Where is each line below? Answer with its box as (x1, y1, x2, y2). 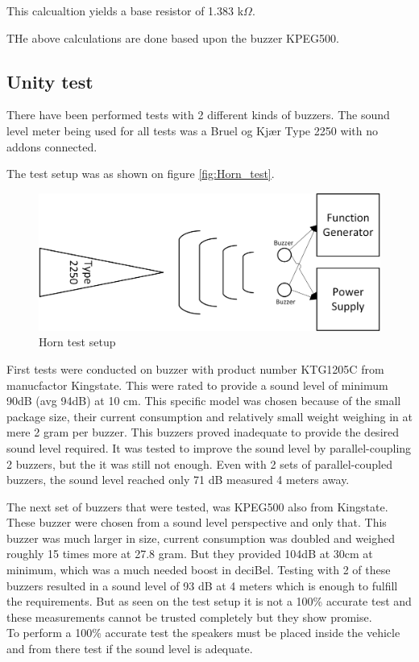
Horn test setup (39, 333, 116, 350)
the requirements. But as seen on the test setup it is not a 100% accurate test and (6, 593, 412, 610)
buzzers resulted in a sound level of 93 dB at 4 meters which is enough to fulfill (6, 577, 398, 594)
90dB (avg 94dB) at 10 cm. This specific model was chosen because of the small (6, 392, 401, 409)
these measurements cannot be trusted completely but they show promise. (6, 608, 372, 625)
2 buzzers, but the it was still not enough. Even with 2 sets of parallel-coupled (6, 455, 392, 472)
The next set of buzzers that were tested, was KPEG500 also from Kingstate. (6, 498, 388, 515)
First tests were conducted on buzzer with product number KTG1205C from (6, 360, 384, 377)
